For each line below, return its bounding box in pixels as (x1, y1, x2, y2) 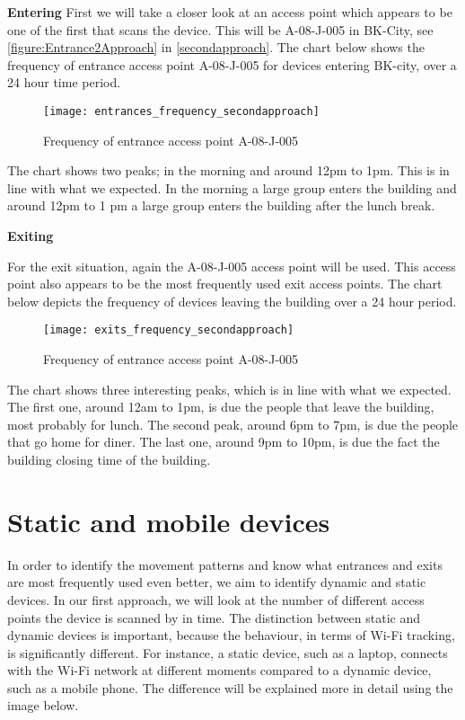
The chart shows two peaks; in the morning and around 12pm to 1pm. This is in (7, 161, 450, 180)
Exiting (7, 227, 54, 244)
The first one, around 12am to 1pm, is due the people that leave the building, (7, 397, 434, 416)
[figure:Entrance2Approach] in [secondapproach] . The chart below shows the (7, 38, 425, 57)
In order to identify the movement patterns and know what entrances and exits (7, 555, 443, 573)
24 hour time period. (7, 73, 121, 92)
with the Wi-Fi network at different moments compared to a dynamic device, (7, 661, 432, 680)
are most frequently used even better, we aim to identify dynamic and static (7, 573, 426, 591)
